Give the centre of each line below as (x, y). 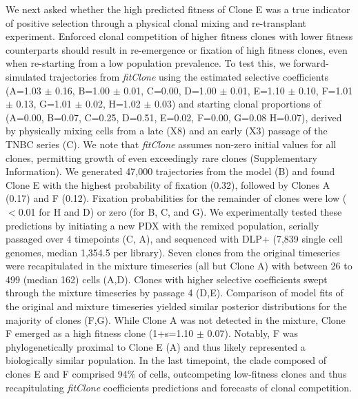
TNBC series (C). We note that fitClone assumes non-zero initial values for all (171, 144)
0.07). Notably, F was (252, 333)
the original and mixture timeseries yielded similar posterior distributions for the (176, 306)
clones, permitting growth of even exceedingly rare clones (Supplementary (161, 157)
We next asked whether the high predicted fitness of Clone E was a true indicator (178, 9)
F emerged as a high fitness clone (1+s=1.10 (100, 333)
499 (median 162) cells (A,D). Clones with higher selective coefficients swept (167, 279)
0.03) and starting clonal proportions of (238, 104)
